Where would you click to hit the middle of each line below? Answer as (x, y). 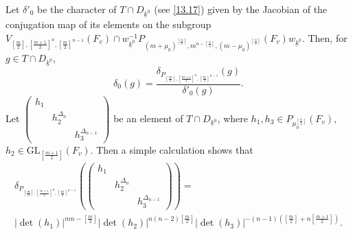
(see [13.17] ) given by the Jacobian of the (241, 9)
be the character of (77, 9)
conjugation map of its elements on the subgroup (109, 24)
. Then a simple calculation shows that (172, 149)
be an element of (148, 118)
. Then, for (324, 37)
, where (232, 118)
